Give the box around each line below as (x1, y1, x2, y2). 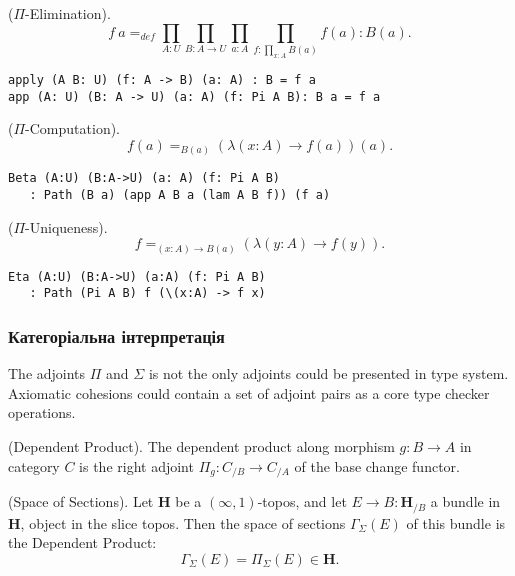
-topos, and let (257, 491, 347, 512)
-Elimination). (25, 3, 111, 23)
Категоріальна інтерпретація (8, 323, 225, 348)
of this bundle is (406, 512, 506, 533)
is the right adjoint (79, 455, 194, 476)
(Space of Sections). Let (8, 491, 154, 512)
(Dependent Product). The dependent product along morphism (8, 436, 395, 457)
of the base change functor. (294, 455, 460, 476)
